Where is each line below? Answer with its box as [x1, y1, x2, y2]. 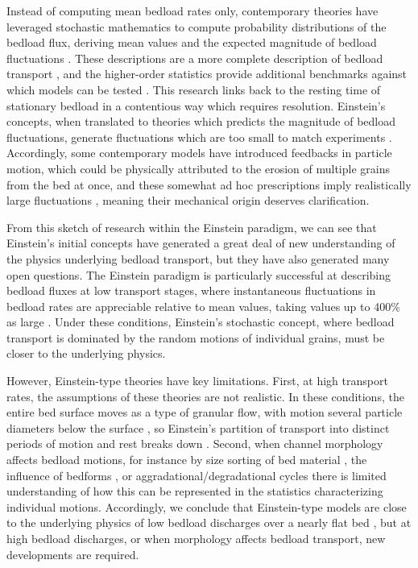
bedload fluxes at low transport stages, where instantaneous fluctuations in [6, 282, 376, 299]
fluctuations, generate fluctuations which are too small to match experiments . [6, 128, 392, 145]
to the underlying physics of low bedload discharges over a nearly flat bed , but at [6, 514, 412, 531]
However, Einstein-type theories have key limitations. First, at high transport [6, 372, 388, 389]
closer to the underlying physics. [6, 345, 166, 362]
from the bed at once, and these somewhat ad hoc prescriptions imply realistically [6, 176, 412, 193]
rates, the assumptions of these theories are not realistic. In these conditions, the [6, 388, 404, 404]
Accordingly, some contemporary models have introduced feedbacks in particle [6, 144, 392, 161]
